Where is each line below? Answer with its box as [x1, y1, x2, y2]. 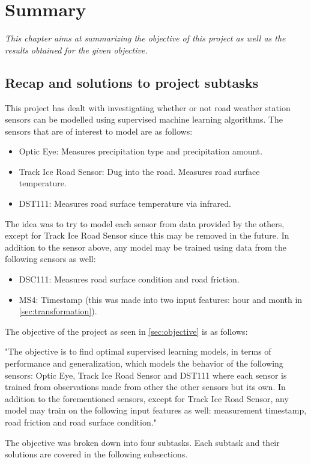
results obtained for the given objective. [5, 43, 148, 56]
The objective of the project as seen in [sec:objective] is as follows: [5, 325, 248, 337]
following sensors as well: [5, 252, 96, 265]
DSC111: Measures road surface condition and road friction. [19, 273, 240, 285]
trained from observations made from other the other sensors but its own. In [5, 380, 286, 393]
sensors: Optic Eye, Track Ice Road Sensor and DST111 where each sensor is [5, 368, 287, 381]
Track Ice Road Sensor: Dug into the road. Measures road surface [19, 165, 260, 177]
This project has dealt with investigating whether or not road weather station [5, 101, 291, 114]
